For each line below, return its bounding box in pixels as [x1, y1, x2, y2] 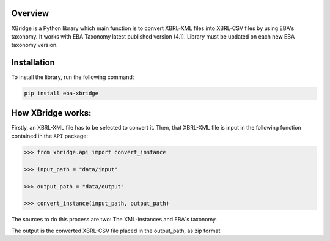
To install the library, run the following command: [11, 73, 134, 81]
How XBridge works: [11, 108, 92, 118]
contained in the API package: [11, 132, 89, 140]
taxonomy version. [11, 42, 58, 49]
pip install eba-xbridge [24, 90, 99, 97]
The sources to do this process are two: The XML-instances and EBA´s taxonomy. [11, 216, 218, 223]
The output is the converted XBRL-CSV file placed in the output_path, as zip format [11, 227, 221, 234]
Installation [11, 57, 55, 68]
